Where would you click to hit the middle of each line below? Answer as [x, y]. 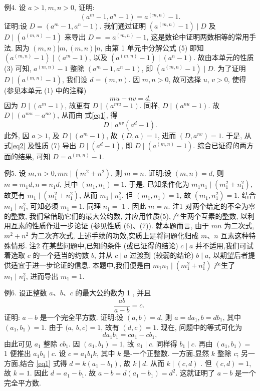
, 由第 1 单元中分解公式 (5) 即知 [152, 47]
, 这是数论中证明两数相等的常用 [198, 36]
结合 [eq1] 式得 [43, 363]
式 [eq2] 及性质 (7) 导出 [40, 145]
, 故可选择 [185, 79]
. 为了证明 [229, 68]
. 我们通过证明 [123, 25]
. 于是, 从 [236, 135]
